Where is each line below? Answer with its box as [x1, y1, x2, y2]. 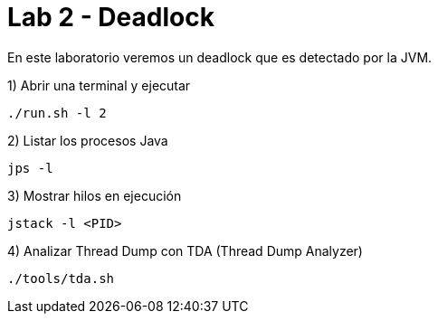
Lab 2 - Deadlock [7, 2, 214, 33]
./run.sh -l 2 [7, 105, 107, 120]
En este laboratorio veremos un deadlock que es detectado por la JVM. [7, 49, 433, 65]
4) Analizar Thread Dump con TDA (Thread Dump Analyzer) [7, 242, 363, 259]
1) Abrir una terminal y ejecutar [7, 77, 191, 93]
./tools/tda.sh [7, 270, 115, 286]
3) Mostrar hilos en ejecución [7, 187, 182, 203]
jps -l [7, 160, 53, 175]
